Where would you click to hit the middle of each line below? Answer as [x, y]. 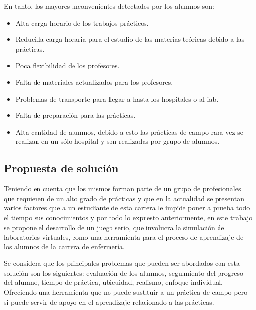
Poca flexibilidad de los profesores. [68, 65]
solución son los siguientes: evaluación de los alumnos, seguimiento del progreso [124, 272]
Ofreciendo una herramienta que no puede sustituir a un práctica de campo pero [126, 292]
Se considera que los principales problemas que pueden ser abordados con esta [122, 263]
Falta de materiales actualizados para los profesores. [94, 82]
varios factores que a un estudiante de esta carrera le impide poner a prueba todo [127, 208]
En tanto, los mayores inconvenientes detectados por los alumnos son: [109, 6]
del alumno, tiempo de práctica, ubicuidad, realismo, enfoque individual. [113, 282]
